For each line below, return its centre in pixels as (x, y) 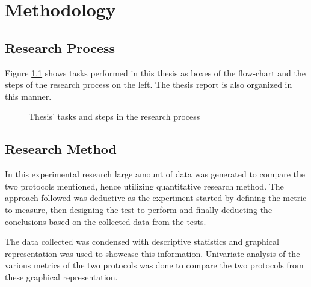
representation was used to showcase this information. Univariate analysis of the (152, 253)
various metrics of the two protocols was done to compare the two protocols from (154, 265)
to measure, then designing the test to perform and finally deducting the (139, 209)
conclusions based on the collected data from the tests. (106, 221)
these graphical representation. (61, 276)
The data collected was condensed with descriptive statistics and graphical (142, 242)
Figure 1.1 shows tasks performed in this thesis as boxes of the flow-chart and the (155, 73)
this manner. (28, 96)
